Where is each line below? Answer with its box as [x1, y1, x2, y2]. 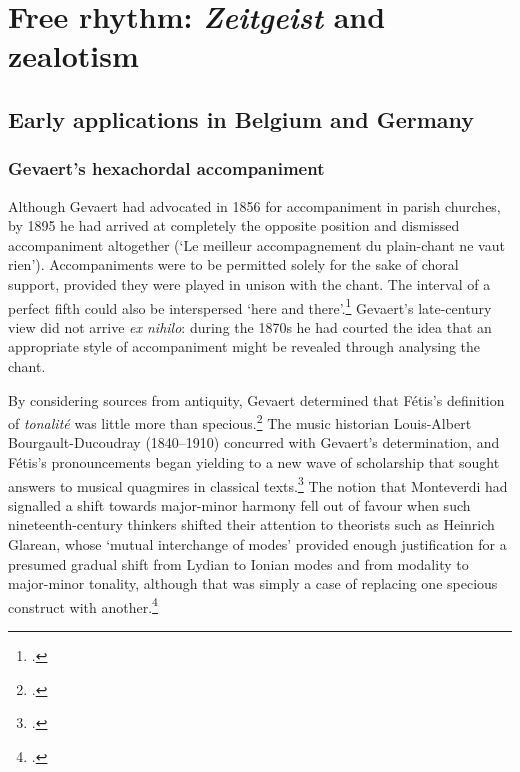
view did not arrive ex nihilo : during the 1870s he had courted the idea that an [8, 316, 492, 337]
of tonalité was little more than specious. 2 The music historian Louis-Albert [8, 410, 472, 433]
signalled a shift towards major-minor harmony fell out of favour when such [8, 494, 471, 515]
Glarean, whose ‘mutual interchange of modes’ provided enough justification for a [8, 534, 507, 555]
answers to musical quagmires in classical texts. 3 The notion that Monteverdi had [8, 472, 508, 496]
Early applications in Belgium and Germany [8, 103, 475, 134]
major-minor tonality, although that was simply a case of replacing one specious [8, 573, 498, 594]
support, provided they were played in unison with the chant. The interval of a [8, 273, 491, 294]
